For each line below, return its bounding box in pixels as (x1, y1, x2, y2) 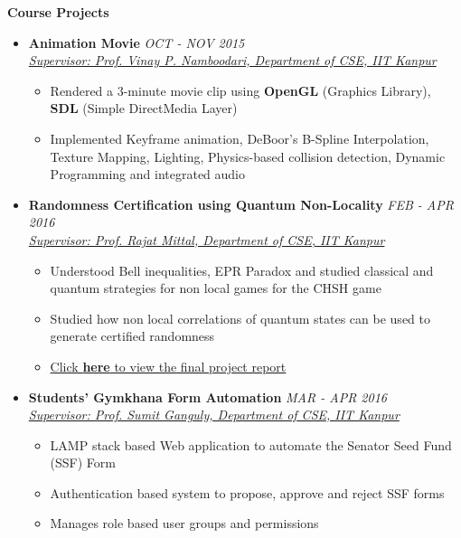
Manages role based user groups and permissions (50, 514, 319, 533)
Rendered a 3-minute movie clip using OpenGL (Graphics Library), (50, 80, 431, 99)
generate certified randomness (50, 326, 215, 345)
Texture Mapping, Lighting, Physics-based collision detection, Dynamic (50, 146, 446, 165)
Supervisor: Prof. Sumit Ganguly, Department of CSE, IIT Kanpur (28, 405, 400, 424)
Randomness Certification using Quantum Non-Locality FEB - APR (28, 194, 454, 213)
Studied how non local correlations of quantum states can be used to (50, 308, 430, 327)
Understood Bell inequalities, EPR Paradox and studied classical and (50, 260, 434, 279)
